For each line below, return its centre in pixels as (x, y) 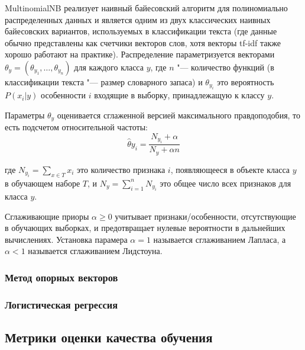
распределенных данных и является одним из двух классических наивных (138, 19)
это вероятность (246, 81)
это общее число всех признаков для (225, 183)
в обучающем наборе (43, 183)
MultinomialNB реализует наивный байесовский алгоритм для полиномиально (146, 8)
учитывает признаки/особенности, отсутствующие (205, 216)
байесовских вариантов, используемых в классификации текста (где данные (141, 31)
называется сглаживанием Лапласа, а (220, 239)
